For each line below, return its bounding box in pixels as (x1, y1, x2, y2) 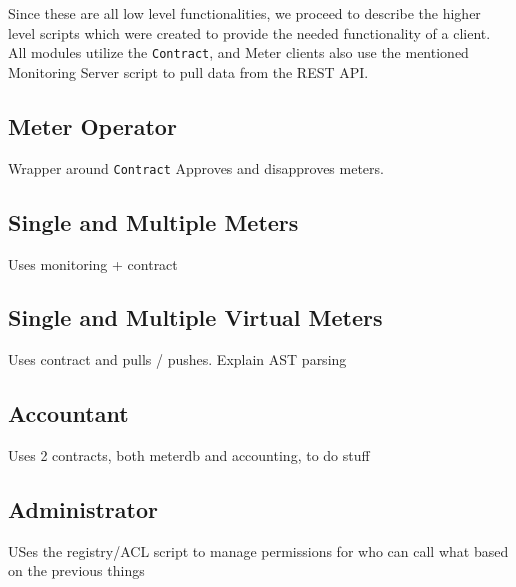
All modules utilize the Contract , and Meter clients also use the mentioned (8, 42, 469, 63)
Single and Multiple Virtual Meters (8, 302, 383, 333)
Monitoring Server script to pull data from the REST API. (8, 61, 369, 82)
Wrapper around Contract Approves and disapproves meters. (8, 157, 384, 178)
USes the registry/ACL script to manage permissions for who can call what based (8, 540, 509, 561)
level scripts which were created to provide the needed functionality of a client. (8, 22, 491, 43)
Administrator (8, 494, 158, 525)
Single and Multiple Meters (8, 206, 299, 237)
